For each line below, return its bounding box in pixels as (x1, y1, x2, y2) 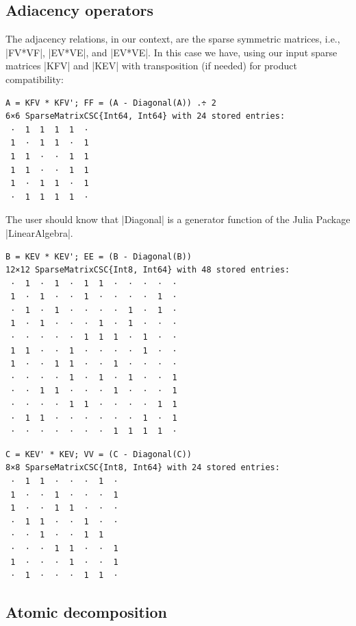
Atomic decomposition (5, 601, 168, 623)
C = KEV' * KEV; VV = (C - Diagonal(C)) (5, 449, 192, 459)
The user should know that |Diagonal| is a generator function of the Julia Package (5, 212, 351, 227)
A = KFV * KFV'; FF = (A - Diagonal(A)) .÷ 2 (5, 97, 216, 108)
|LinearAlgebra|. (5, 225, 73, 240)
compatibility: (5, 71, 64, 86)
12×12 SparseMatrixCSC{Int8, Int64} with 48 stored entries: (5, 265, 290, 275)
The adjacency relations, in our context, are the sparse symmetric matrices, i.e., (5, 32, 340, 46)
